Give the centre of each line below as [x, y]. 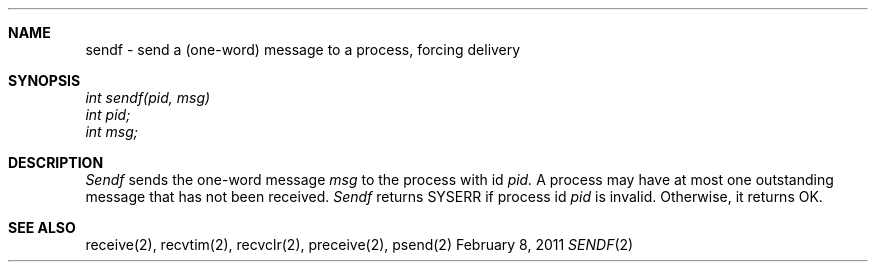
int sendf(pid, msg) [148, 97]
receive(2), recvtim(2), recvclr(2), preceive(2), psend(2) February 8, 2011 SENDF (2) [359, 244]
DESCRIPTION [56, 162]
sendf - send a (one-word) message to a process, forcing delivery [303, 49]
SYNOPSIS [44, 80]
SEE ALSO [42, 227]
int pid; [108, 114]
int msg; [112, 131]
